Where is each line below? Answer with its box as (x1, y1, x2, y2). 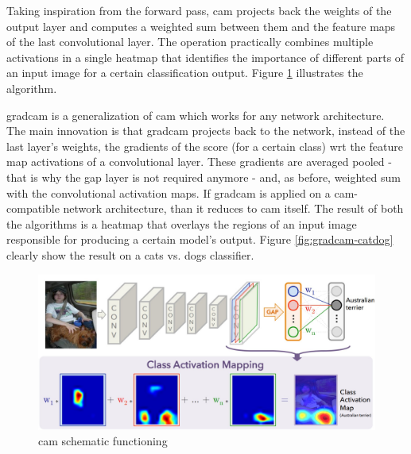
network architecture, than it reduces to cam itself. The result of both (63, 200, 404, 217)
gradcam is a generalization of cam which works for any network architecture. (6, 106, 385, 123)
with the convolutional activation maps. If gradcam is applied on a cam (6, 184, 355, 201)
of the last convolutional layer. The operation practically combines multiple (6, 33, 374, 50)
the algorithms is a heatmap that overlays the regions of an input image (6, 215, 357, 232)
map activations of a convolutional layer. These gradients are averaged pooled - (6, 153, 392, 170)
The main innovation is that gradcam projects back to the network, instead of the (6, 122, 405, 139)
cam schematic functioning (38, 433, 168, 449)
